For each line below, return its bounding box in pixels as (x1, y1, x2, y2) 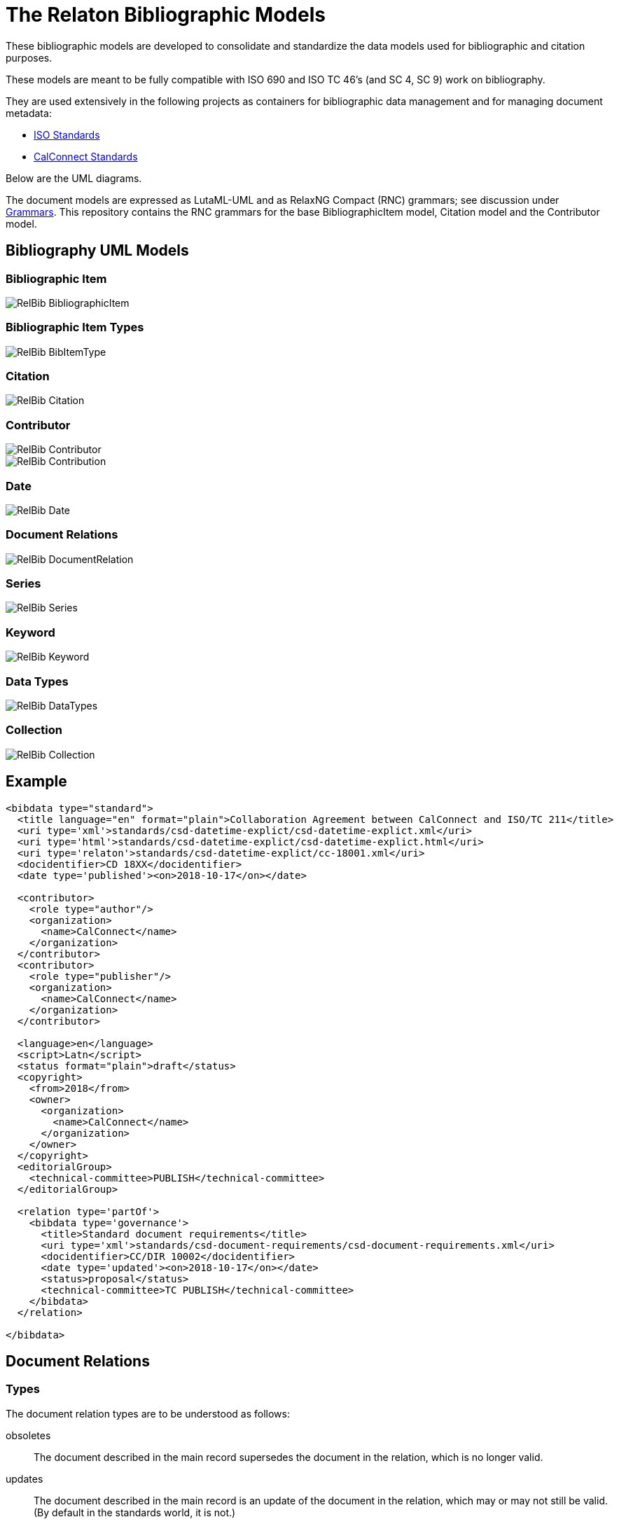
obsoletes (6, 1429, 51, 1441)
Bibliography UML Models (6, 242, 189, 260)
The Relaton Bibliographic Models (6, 3, 326, 27)
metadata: (6, 106, 52, 119)
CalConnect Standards (34, 150, 138, 162)
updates (6, 1472, 43, 1485)
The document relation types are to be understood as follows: (6, 1407, 290, 1420)
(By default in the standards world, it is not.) (34, 1506, 236, 1518)
